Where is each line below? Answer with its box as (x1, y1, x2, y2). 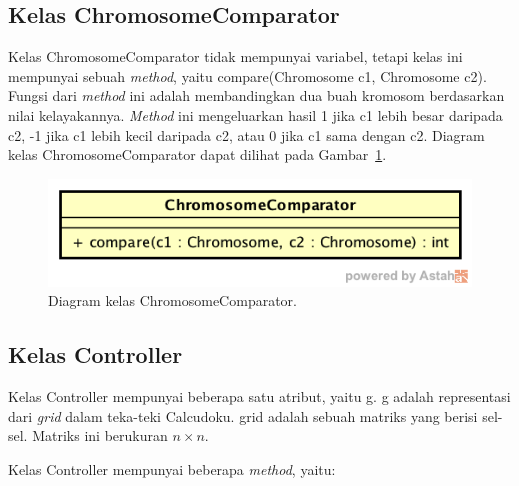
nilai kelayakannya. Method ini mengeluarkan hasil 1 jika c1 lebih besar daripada (8, 104, 503, 125)
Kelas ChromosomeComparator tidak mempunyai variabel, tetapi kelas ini (8, 46, 463, 67)
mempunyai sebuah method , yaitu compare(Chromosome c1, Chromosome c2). (8, 65, 487, 86)
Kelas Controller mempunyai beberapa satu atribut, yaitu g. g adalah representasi (8, 386, 511, 407)
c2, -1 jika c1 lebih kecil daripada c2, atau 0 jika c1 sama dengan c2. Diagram (8, 124, 485, 145)
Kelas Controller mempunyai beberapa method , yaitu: (8, 458, 336, 479)
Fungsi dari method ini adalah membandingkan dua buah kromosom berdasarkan (8, 85, 505, 106)
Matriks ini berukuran (32, 425, 168, 446)
